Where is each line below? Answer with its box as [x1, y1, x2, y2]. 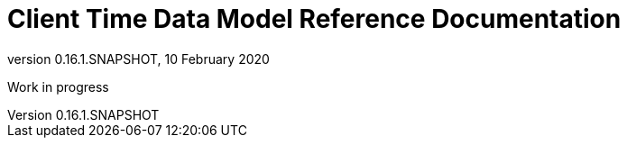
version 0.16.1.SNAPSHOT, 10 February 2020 [7, 50, 270, 67]
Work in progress [7, 78, 109, 95]
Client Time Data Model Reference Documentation [7, 4, 622, 34]
